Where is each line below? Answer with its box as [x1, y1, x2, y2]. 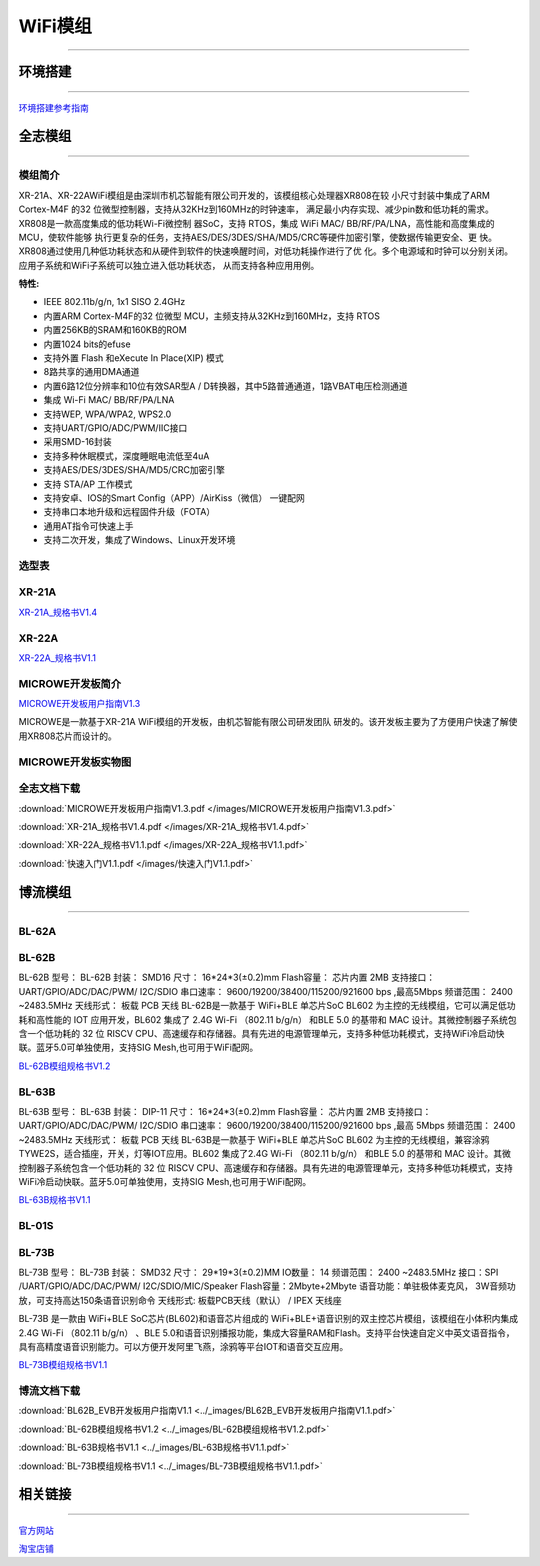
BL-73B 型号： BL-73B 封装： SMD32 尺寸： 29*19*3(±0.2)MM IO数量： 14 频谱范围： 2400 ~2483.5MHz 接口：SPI [18, 1266, 499, 1278]
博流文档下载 [18, 1384, 81, 1398]
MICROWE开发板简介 [18, 676, 122, 690]
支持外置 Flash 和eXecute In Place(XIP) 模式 [43, 352, 224, 364]
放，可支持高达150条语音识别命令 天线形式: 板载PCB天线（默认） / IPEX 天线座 [18, 1294, 342, 1306]
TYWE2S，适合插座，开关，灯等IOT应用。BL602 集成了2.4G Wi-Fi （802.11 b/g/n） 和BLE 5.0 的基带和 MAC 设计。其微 [18, 1148, 512, 1160]
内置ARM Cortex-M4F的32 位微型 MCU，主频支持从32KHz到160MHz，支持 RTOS [43, 310, 380, 322]
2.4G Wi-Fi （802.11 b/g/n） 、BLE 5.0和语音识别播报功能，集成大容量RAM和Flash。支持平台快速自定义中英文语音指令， [18, 1326, 515, 1339]
